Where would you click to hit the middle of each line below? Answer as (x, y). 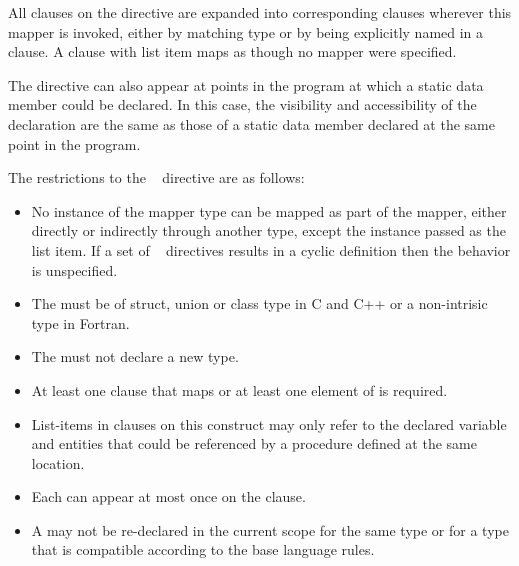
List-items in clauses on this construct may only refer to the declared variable (269, 423)
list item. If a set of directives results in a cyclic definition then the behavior (271, 249)
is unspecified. (74, 269)
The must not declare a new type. (135, 356)
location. (58, 462)
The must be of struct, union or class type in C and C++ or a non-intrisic (259, 303)
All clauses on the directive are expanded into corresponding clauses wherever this (260, 12)
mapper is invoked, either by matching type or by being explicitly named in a (246, 31)
